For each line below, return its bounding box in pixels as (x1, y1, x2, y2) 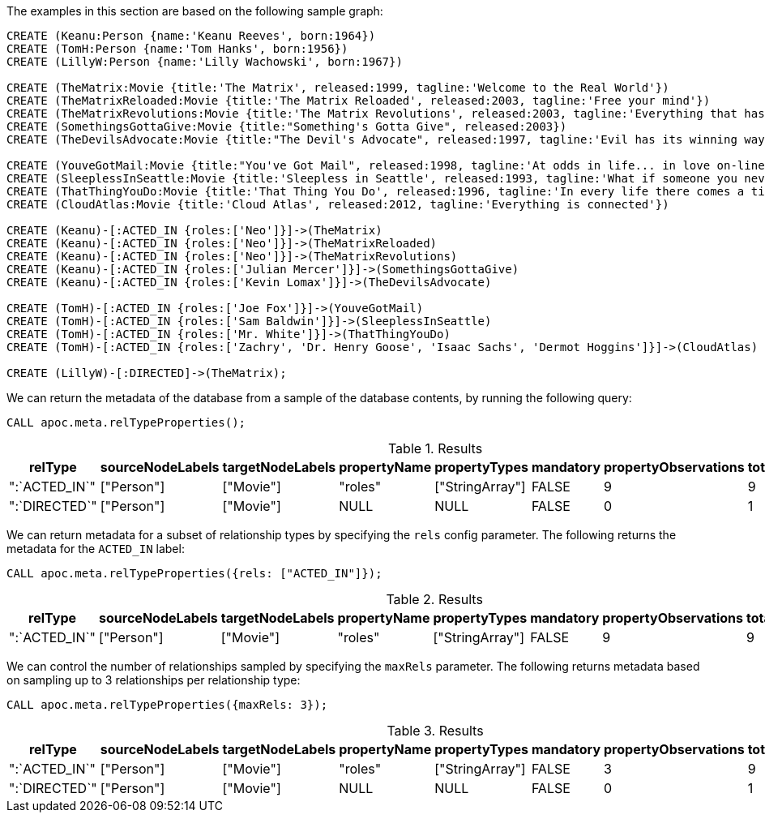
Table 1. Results (387, 440, 483, 457)
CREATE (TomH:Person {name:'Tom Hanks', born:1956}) (6, 42, 348, 55)
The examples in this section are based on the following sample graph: (6, 4, 383, 18)
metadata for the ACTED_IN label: (6, 542, 185, 555)
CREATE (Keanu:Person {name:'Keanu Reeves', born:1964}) (6, 29, 376, 42)
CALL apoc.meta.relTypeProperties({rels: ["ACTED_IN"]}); (6, 567, 382, 580)
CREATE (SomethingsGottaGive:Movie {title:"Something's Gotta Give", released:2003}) (6, 120, 567, 133)
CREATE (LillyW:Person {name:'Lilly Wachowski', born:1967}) (6, 55, 403, 68)
